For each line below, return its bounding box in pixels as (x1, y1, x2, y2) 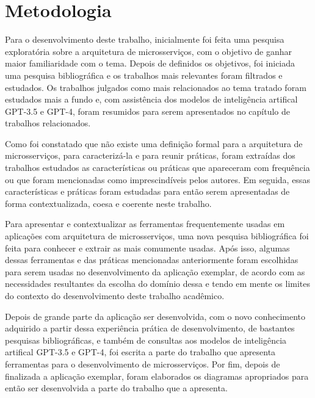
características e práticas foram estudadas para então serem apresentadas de (5, 185, 290, 198)
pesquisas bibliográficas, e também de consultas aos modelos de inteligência (5, 333, 287, 346)
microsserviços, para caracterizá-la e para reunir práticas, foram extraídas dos (5, 149, 295, 162)
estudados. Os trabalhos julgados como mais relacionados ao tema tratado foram (5, 81, 306, 93)
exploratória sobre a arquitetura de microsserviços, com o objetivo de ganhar (5, 45, 292, 57)
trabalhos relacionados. (5, 117, 91, 129)
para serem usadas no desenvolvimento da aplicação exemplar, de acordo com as (5, 265, 305, 278)
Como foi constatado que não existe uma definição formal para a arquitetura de (5, 137, 303, 150)
